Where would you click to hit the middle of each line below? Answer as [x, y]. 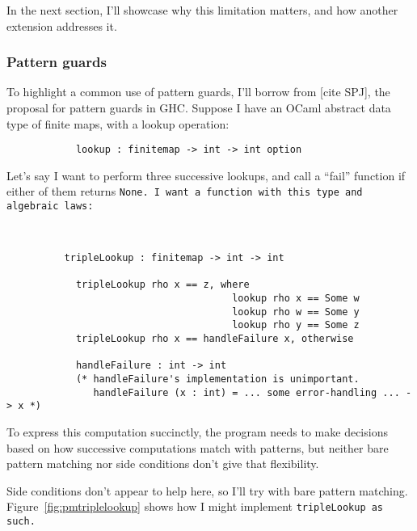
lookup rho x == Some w [296, 299]
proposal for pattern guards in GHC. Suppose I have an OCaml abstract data [199, 107]
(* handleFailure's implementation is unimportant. [217, 379]
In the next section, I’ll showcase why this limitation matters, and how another [202, 10]
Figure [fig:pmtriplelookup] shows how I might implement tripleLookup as [195, 506]
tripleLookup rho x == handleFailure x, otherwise [215, 339]
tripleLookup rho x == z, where [162, 285]
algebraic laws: [50, 206]
